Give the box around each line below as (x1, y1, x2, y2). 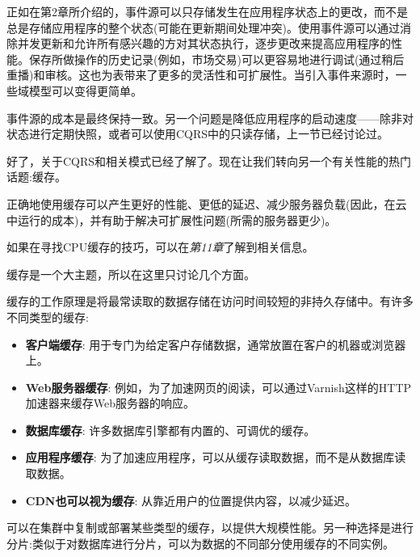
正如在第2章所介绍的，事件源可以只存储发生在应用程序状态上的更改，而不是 (6, 3, 408, 19)
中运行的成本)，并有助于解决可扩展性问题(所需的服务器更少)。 (6, 211, 337, 228)
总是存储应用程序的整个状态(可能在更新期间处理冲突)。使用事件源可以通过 (6, 19, 400, 36)
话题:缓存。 (6, 168, 66, 185)
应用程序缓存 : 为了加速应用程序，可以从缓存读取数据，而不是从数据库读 (25, 449, 406, 466)
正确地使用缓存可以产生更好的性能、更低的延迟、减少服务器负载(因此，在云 (6, 195, 407, 212)
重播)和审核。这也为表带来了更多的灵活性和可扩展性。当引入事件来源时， (6, 66, 396, 83)
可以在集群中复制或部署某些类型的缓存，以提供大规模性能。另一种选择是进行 (6, 519, 414, 536)
